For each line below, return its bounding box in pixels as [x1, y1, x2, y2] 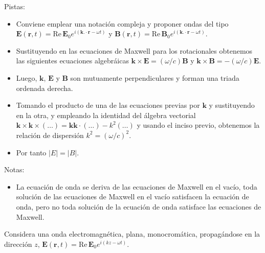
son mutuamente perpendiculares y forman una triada [70, 72, 239, 83]
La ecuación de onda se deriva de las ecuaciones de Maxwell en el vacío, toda [16, 181, 257, 192]
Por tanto [16, 147, 47, 157]
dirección [4, 238, 32, 249]
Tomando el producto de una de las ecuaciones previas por [16, 100, 200, 110]
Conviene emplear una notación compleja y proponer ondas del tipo [16, 18, 229, 29]
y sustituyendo [209, 100, 255, 110]
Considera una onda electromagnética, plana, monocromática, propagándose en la [4, 228, 260, 239]
